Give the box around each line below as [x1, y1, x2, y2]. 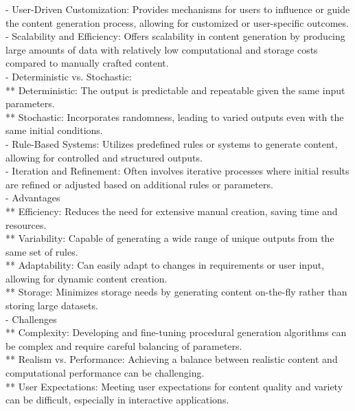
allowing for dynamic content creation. [5, 271, 168, 285]
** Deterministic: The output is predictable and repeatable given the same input [5, 82, 345, 97]
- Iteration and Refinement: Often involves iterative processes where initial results [5, 164, 350, 178]
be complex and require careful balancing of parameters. [5, 338, 242, 353]
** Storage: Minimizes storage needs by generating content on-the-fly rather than [5, 285, 347, 299]
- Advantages [5, 190, 60, 205]
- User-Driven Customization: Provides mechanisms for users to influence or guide [5, 2, 350, 16]
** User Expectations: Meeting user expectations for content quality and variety [5, 379, 343, 393]
